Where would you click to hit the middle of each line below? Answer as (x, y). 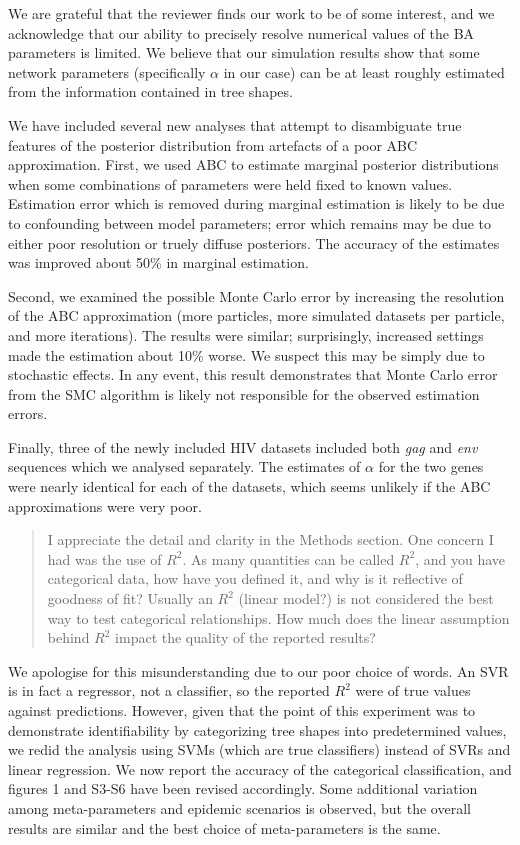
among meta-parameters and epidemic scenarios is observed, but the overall (239, 807)
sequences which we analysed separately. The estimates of (184, 466)
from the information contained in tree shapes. (150, 91)
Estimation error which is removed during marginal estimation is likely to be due (256, 203)
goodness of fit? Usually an (130, 598)
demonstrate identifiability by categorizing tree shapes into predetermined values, (257, 729)
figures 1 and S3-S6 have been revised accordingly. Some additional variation (243, 788)
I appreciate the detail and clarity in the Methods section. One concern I (270, 539)
